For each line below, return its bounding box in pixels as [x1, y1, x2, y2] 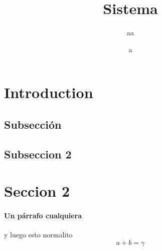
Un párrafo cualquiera [4, 210, 82, 221]
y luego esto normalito [4, 229, 73, 240]
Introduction [4, 82, 93, 103]
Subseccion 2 [4, 146, 72, 161]
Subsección [4, 116, 62, 132]
